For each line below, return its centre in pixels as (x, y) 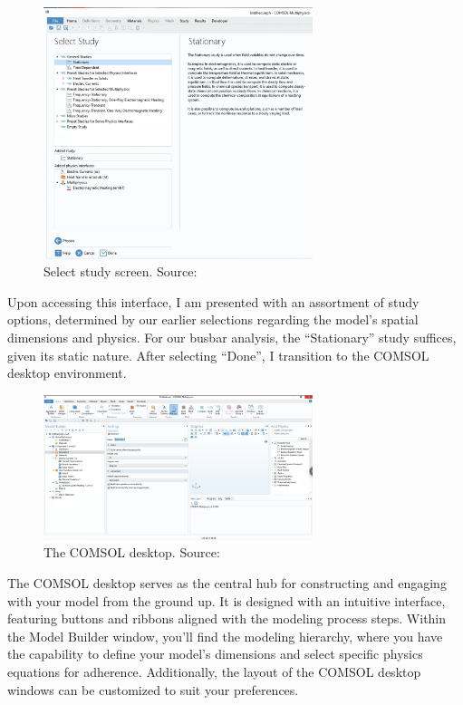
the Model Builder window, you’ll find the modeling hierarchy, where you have (225, 636)
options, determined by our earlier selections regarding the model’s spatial (213, 319)
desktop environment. (67, 373)
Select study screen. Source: (121, 271)
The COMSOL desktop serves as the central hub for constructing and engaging (227, 582)
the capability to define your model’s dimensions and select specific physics (215, 654)
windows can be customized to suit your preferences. (153, 689)
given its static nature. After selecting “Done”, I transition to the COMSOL (218, 355)
